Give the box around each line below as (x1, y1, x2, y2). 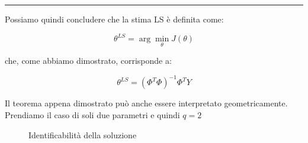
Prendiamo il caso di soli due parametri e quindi (5, 109, 180, 121)
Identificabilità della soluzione (28, 128, 137, 141)
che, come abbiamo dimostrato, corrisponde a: (5, 54, 172, 67)
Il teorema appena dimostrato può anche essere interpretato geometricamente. (5, 97, 288, 109)
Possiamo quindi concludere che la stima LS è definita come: (5, 13, 224, 25)
